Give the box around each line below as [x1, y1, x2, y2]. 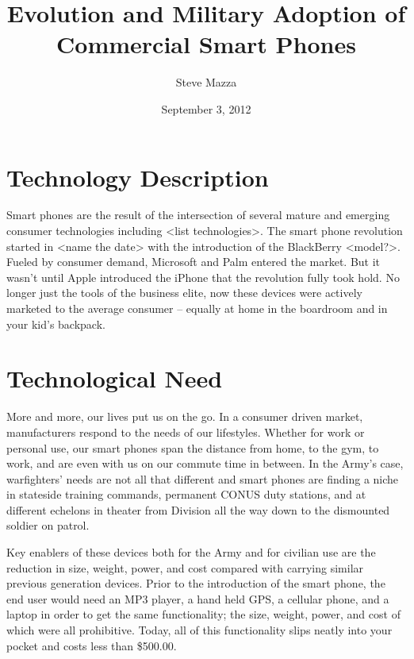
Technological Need [6, 362, 223, 395]
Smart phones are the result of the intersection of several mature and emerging [6, 206, 390, 223]
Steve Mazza [175, 74, 237, 91]
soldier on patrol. [6, 517, 90, 534]
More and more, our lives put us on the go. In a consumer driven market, [6, 408, 363, 425]
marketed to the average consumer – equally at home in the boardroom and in [6, 300, 388, 316]
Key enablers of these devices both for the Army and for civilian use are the [6, 544, 376, 561]
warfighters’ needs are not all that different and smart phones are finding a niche [6, 470, 399, 487]
